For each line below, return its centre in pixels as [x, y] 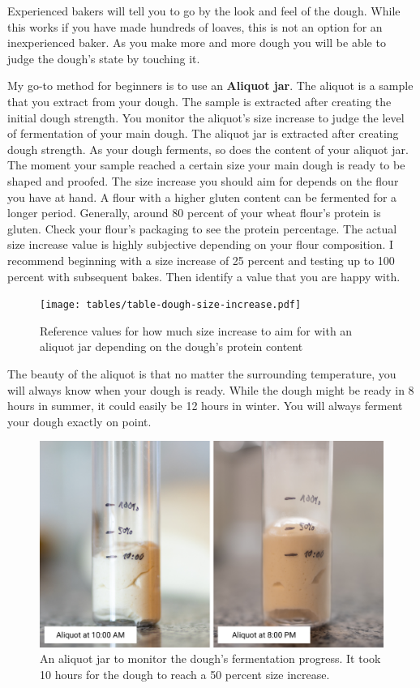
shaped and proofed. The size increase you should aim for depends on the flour [203, 180]
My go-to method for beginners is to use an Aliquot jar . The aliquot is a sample [210, 85]
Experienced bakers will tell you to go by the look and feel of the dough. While [204, 11]
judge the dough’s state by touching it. [104, 58]
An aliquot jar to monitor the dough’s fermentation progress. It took [210, 658]
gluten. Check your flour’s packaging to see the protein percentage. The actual [202, 228]
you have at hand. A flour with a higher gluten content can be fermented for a [202, 197]
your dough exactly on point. [79, 421]
